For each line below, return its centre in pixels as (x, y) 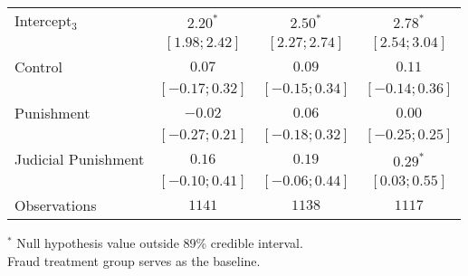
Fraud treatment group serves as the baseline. (134, 260)
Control (38, 67)
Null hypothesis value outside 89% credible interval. (160, 243)
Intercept (43, 20)
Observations (56, 205)
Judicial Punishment (80, 159)
